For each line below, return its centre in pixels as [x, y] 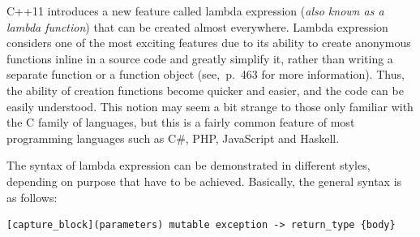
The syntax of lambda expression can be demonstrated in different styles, [189, 165]
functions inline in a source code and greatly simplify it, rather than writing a [200, 58]
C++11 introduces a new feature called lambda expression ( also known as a [195, 11]
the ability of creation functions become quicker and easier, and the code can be [205, 90]
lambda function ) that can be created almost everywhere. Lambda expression [197, 26]
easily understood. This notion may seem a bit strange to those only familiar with [210, 106]
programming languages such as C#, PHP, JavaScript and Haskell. [173, 138]
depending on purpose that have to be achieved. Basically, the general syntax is [204, 181]
